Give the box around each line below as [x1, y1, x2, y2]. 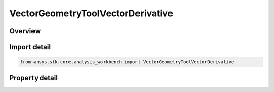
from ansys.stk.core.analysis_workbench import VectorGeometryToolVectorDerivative [20, 59, 234, 65]
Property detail [9, 73, 58, 82]
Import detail [9, 43, 51, 51]
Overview [9, 27, 41, 35]
